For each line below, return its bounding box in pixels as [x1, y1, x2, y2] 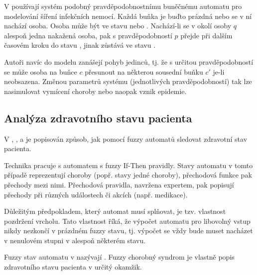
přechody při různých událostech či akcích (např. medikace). [4, 189, 188, 199]
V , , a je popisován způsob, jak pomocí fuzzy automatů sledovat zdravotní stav [4, 133, 248, 144]
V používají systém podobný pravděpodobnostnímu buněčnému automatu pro [4, 1, 242, 11]
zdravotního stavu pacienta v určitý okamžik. [4, 262, 142, 272]
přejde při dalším [180, 30, 233, 40]
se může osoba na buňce [4, 66, 77, 77]
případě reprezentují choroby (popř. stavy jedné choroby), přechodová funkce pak [4, 170, 252, 180]
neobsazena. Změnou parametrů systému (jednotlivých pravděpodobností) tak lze [4, 76, 252, 87]
